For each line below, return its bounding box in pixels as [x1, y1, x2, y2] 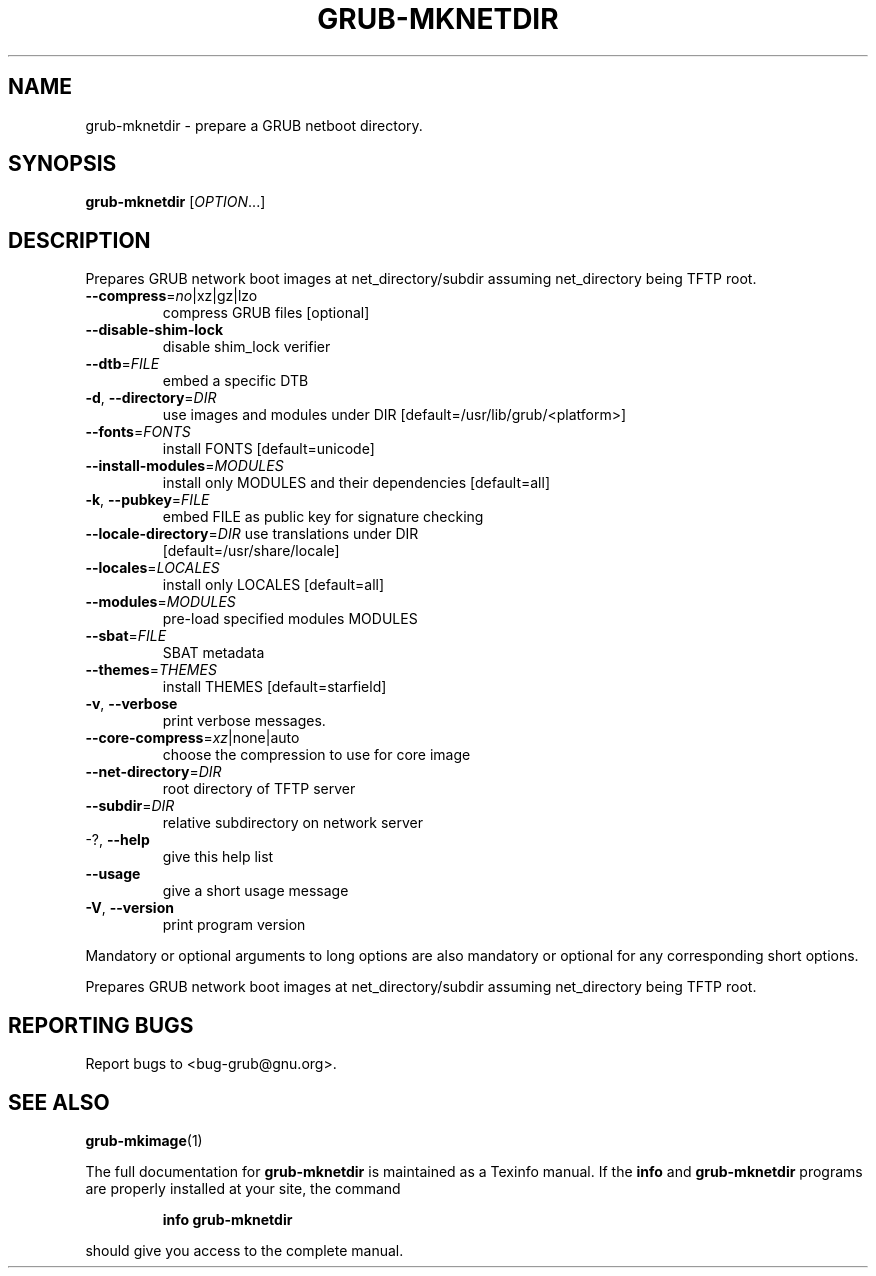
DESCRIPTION [8, 227, 151, 253]
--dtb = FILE [85, 355, 160, 373]
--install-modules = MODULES [85, 457, 284, 475]
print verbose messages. [162, 712, 326, 730]
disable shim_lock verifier [162, 338, 331, 356]
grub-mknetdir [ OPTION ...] [85, 193, 266, 211]
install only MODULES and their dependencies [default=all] [162, 474, 550, 492]
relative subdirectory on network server [162, 814, 424, 832]
